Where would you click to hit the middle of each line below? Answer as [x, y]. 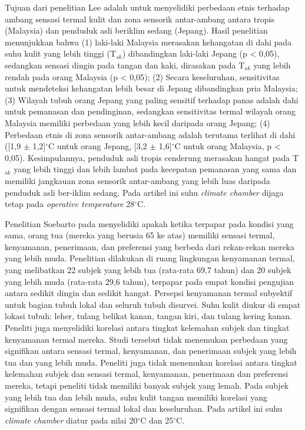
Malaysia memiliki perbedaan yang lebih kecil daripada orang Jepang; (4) [137, 122]
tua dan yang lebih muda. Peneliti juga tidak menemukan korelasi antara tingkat [151, 362]
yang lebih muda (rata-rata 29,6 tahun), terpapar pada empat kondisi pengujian [150, 281]
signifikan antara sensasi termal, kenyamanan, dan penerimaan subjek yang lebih [151, 351]
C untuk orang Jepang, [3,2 [98, 146]
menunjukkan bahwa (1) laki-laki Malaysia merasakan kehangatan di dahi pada [148, 42]
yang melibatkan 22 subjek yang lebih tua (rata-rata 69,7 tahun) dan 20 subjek [148, 270]
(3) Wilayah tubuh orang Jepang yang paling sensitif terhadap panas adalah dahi [152, 99]
